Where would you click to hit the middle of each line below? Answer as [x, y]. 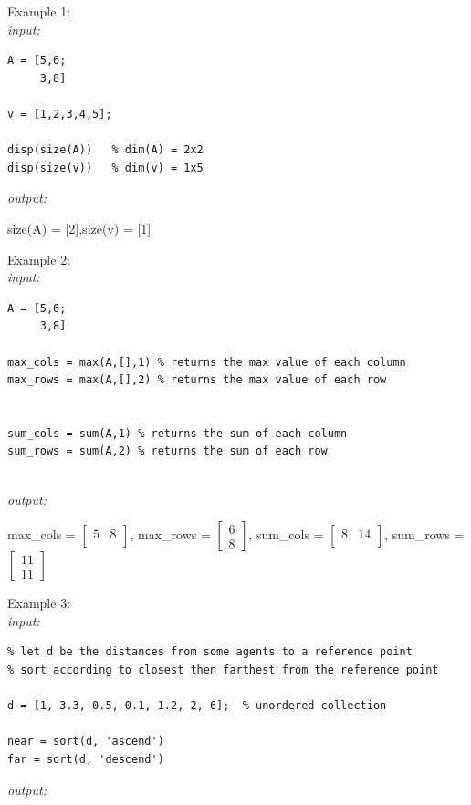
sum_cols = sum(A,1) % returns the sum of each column [178, 433]
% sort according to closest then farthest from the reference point [223, 670]
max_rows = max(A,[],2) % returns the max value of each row [197, 380]
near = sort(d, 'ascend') [86, 742]
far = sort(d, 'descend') [86, 759]
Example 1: [39, 11]
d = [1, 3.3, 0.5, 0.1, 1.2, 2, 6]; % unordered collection [197, 706]
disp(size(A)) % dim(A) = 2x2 [105, 150]
